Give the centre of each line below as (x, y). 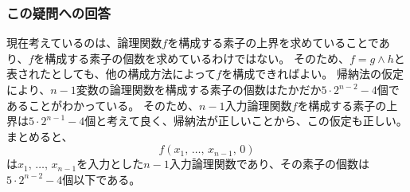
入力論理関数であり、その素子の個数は (269, 164)
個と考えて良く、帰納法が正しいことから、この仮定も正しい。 (246, 121)
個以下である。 (102, 179)
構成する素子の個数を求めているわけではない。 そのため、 (197, 58)
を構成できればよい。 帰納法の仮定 (312, 74)
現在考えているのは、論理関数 (84, 43)
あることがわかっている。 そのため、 (103, 105)
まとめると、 (40, 136)
